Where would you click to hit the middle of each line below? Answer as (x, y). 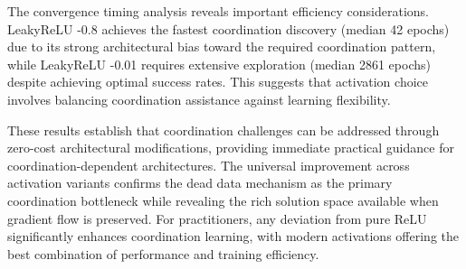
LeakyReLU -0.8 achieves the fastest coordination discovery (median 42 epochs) (228, 28)
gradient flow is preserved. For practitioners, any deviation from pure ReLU (217, 218)
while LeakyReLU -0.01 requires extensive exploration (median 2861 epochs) (219, 64)
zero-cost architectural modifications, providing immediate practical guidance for (231, 148)
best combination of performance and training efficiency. (163, 253)
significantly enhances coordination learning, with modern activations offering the (233, 236)
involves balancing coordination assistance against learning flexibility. (199, 99)
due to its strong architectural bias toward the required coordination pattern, (222, 46)
